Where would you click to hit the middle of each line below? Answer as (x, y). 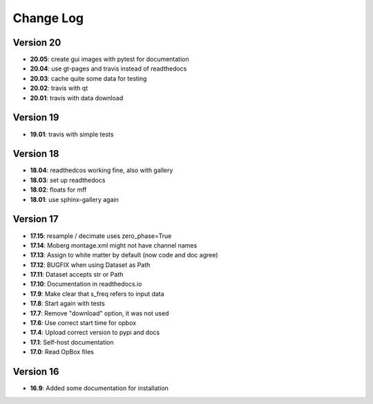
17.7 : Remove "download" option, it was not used (99, 313)
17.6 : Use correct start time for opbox (83, 323)
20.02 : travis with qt (59, 88)
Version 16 (36, 372)
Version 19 (36, 118)
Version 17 (36, 219)
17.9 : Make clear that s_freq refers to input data (97, 293)
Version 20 (37, 43)
